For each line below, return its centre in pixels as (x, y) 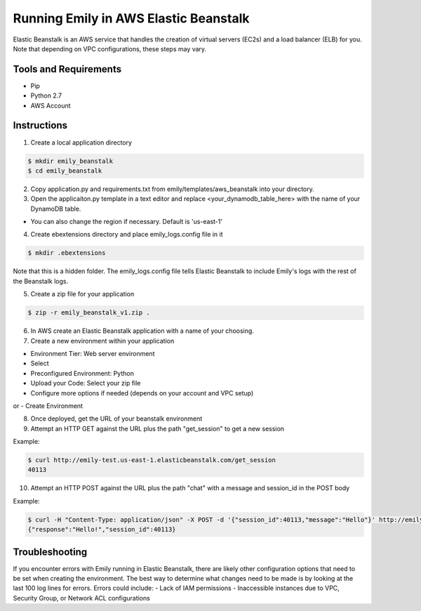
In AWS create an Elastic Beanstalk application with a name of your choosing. (142, 331)
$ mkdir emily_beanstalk (71, 161)
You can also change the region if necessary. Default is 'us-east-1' (127, 222)
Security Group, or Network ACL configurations (81, 598)
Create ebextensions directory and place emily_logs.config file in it (127, 235)
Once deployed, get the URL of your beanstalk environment (116, 419)
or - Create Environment (48, 406)
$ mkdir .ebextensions (67, 253)
